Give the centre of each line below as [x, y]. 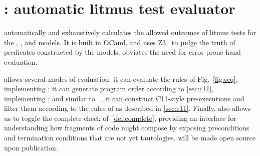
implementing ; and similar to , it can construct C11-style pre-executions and [124, 98]
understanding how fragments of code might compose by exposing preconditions [127, 128]
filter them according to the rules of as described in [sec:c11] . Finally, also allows [127, 108]
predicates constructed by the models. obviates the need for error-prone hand [122, 52]
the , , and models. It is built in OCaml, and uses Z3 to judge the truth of [120, 42]
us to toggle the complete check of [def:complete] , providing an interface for [120, 118]
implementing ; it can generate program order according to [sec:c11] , [109, 89]
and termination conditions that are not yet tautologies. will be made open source [130, 138]
